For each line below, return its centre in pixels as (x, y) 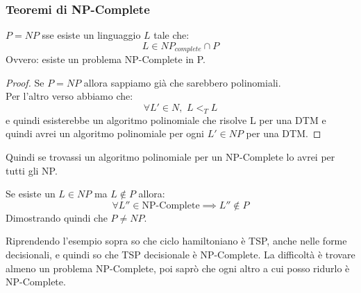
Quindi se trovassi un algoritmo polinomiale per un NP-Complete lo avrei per (170, 157)
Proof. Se (25, 82)
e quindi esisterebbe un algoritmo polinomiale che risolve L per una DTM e (166, 119)
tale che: (171, 35)
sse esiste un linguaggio (91, 35)
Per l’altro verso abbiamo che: (69, 96)
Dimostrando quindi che (57, 217)
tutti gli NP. (32, 170)
